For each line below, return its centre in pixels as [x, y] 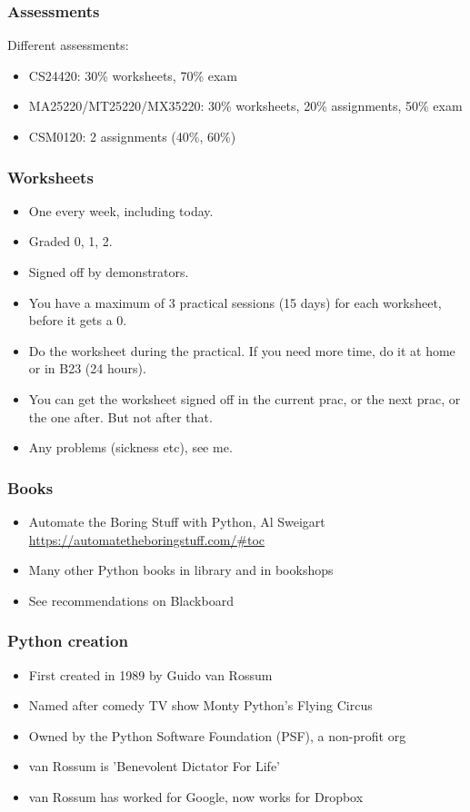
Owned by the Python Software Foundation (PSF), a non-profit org [217, 735]
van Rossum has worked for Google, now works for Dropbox [196, 796]
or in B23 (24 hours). [87, 368]
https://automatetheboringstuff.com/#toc [147, 539]
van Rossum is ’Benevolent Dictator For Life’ [155, 766]
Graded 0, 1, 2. [70, 241]
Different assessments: [68, 45]
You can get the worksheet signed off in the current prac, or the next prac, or [245, 398]
